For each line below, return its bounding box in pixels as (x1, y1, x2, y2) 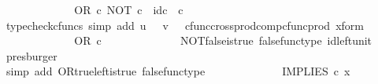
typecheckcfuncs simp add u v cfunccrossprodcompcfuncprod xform (6, 16, 364, 33)
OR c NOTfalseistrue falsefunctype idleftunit (74, 32, 372, 49)
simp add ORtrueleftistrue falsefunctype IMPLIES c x (6, 63, 350, 79)
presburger (6, 47, 57, 64)
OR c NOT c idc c (74, 2, 183, 17)
